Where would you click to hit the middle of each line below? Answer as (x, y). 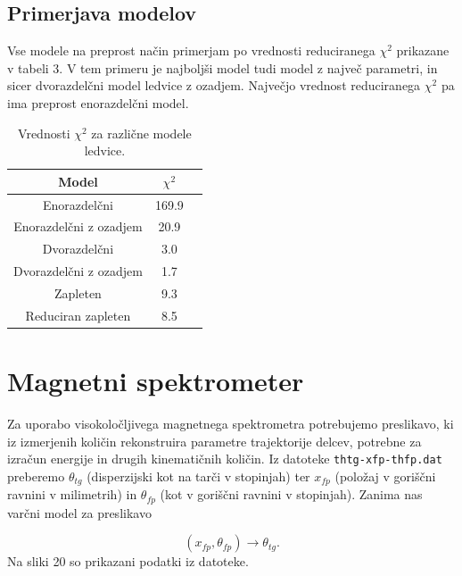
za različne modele (141, 133)
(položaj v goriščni (385, 476)
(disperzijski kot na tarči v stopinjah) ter (198, 476)
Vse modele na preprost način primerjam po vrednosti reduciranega (191, 50)
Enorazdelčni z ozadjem (78, 226)
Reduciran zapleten (78, 315)
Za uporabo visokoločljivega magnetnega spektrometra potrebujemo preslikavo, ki (231, 424)
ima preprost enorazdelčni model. (98, 102)
